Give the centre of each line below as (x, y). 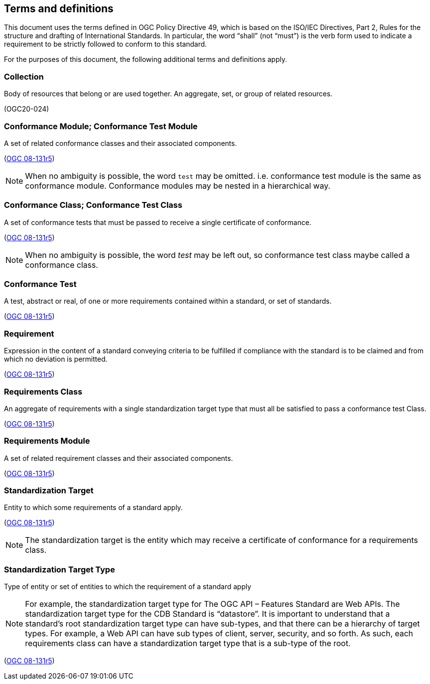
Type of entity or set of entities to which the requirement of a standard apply (128, 587)
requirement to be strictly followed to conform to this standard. (105, 44)
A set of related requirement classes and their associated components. (118, 458)
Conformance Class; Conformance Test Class (93, 205)
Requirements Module (47, 441)
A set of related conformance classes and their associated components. (120, 143)
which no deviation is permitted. (56, 359)
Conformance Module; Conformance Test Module (101, 126)
